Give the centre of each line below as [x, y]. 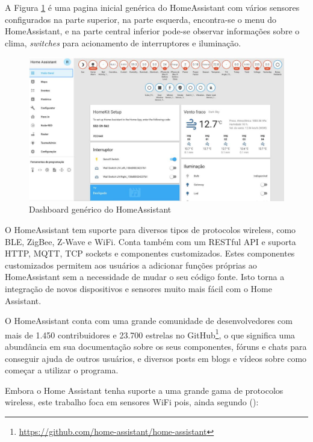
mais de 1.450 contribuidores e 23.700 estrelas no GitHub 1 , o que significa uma [150, 334]
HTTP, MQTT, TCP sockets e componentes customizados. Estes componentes [150, 253]
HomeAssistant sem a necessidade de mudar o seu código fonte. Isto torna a [145, 277]
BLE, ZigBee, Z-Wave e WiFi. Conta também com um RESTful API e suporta [150, 241]
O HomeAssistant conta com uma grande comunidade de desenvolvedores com [149, 321]
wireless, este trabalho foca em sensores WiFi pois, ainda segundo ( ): [132, 402]
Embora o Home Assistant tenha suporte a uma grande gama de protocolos [144, 390]
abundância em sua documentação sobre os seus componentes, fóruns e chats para [156, 347]
